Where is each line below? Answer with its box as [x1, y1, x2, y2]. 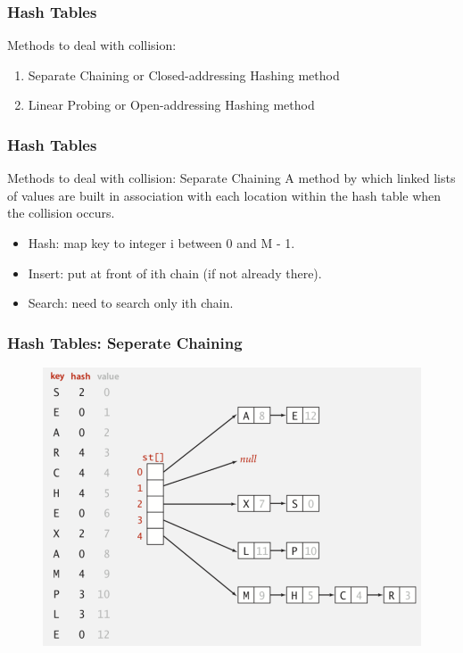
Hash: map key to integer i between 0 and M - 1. [28, 234, 295, 252]
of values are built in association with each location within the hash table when [7, 186, 442, 204]
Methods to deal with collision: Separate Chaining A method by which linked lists [7, 169, 456, 187]
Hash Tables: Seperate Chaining [7, 331, 243, 353]
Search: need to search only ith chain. [28, 293, 234, 312]
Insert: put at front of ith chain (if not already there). [28, 263, 322, 282]
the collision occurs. [7, 203, 115, 222]
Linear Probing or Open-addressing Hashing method [28, 95, 315, 114]
